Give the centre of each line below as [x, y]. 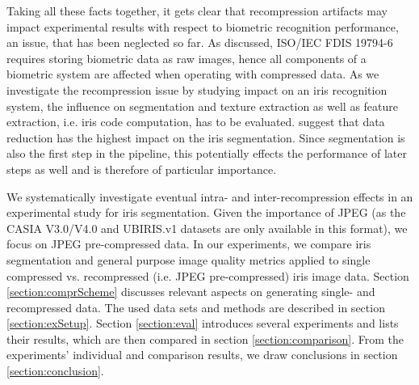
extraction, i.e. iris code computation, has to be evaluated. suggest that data [196, 122]
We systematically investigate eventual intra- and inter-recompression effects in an [210, 196]
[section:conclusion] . [55, 371]
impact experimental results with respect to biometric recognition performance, [203, 26]
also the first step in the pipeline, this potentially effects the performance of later [207, 153]
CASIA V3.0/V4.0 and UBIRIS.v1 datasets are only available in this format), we [207, 228]
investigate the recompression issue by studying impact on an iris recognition [197, 89]
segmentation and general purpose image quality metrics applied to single [189, 259]
